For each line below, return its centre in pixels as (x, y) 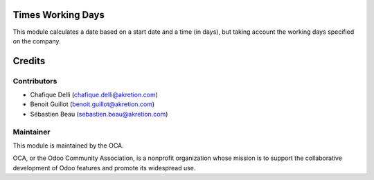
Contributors (35, 81)
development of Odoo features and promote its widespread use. (104, 168)
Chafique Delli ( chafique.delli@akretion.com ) (94, 95)
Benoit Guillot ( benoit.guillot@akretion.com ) (92, 104)
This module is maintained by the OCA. (68, 146)
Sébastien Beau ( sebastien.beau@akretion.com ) (99, 114)
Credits (29, 61)
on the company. (37, 41)
